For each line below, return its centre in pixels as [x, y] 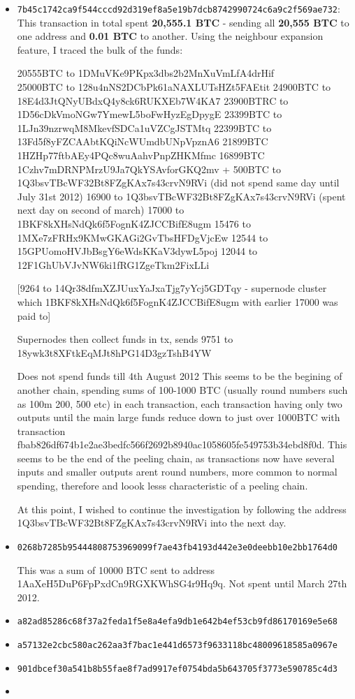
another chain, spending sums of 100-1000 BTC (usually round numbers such [182, 389]
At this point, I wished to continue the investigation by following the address [182, 509]
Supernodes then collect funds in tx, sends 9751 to [125, 339]
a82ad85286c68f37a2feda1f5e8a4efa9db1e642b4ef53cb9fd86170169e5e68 [177, 622]
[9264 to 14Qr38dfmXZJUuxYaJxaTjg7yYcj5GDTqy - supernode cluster [172, 288]
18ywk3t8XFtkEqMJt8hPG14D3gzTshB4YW [114, 352]
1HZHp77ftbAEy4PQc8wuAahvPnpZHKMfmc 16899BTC [141, 155]
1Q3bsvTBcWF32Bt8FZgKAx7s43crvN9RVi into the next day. [152, 523]
